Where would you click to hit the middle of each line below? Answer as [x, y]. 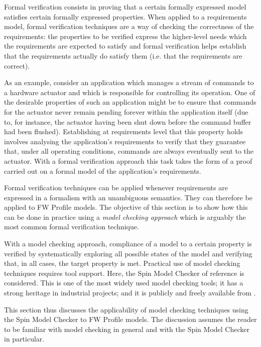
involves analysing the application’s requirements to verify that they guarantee [125, 141]
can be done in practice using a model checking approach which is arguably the [125, 217]
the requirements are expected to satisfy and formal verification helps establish [125, 46]
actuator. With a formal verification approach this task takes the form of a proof [128, 160]
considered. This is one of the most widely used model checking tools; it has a [124, 283]
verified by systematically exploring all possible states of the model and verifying [128, 253]
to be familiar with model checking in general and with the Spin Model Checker [127, 329]
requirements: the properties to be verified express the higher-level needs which [125, 36]
